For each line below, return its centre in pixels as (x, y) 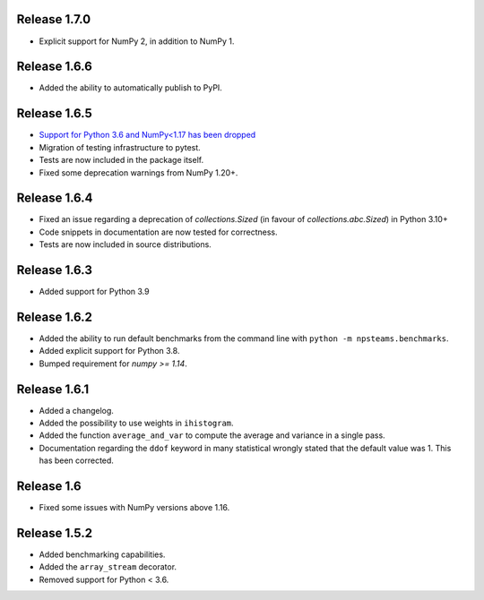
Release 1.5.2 (55, 533)
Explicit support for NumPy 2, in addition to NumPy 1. (137, 41)
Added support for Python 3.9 (94, 292)
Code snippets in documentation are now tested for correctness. (158, 232)
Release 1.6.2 (55, 317)
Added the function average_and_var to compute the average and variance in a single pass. (212, 435)
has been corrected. (76, 460)
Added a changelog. (76, 410)
